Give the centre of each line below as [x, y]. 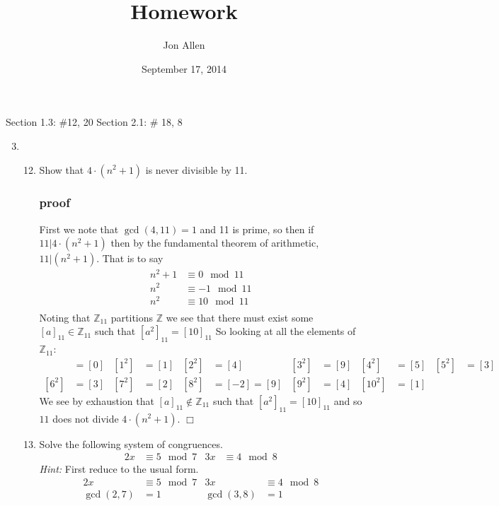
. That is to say [130, 258]
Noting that [65, 317]
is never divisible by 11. [196, 169]
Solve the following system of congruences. [131, 443]
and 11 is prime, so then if [257, 229]
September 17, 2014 [184, 68]
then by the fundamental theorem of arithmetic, [215, 243]
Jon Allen [184, 45]
